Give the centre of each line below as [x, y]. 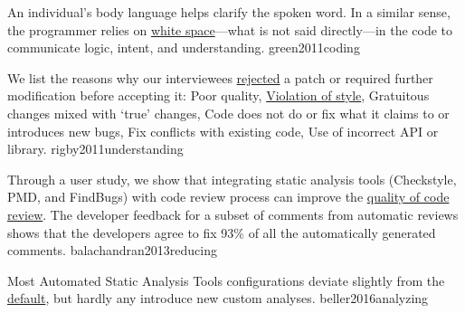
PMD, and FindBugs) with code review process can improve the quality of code [228, 197]
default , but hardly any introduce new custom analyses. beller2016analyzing [218, 298]
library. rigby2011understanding [95, 149]
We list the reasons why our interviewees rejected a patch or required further [220, 77]
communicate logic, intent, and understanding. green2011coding [184, 47]
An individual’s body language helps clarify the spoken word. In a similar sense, [229, 12]
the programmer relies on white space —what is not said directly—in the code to [230, 29]
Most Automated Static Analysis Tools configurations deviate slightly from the [226, 280]
